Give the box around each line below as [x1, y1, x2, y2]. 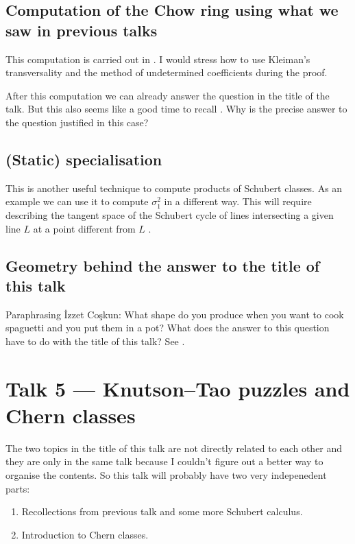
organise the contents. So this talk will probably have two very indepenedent [5, 468, 327, 482]
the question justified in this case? [5, 115, 149, 129]
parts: [5, 481, 30, 495]
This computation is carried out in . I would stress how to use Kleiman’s [5, 51, 310, 66]
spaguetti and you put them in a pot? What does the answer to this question [5, 320, 330, 335]
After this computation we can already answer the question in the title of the [5, 88, 330, 102]
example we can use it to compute [5, 194, 149, 209]
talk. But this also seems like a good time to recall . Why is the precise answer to [5, 102, 347, 116]
